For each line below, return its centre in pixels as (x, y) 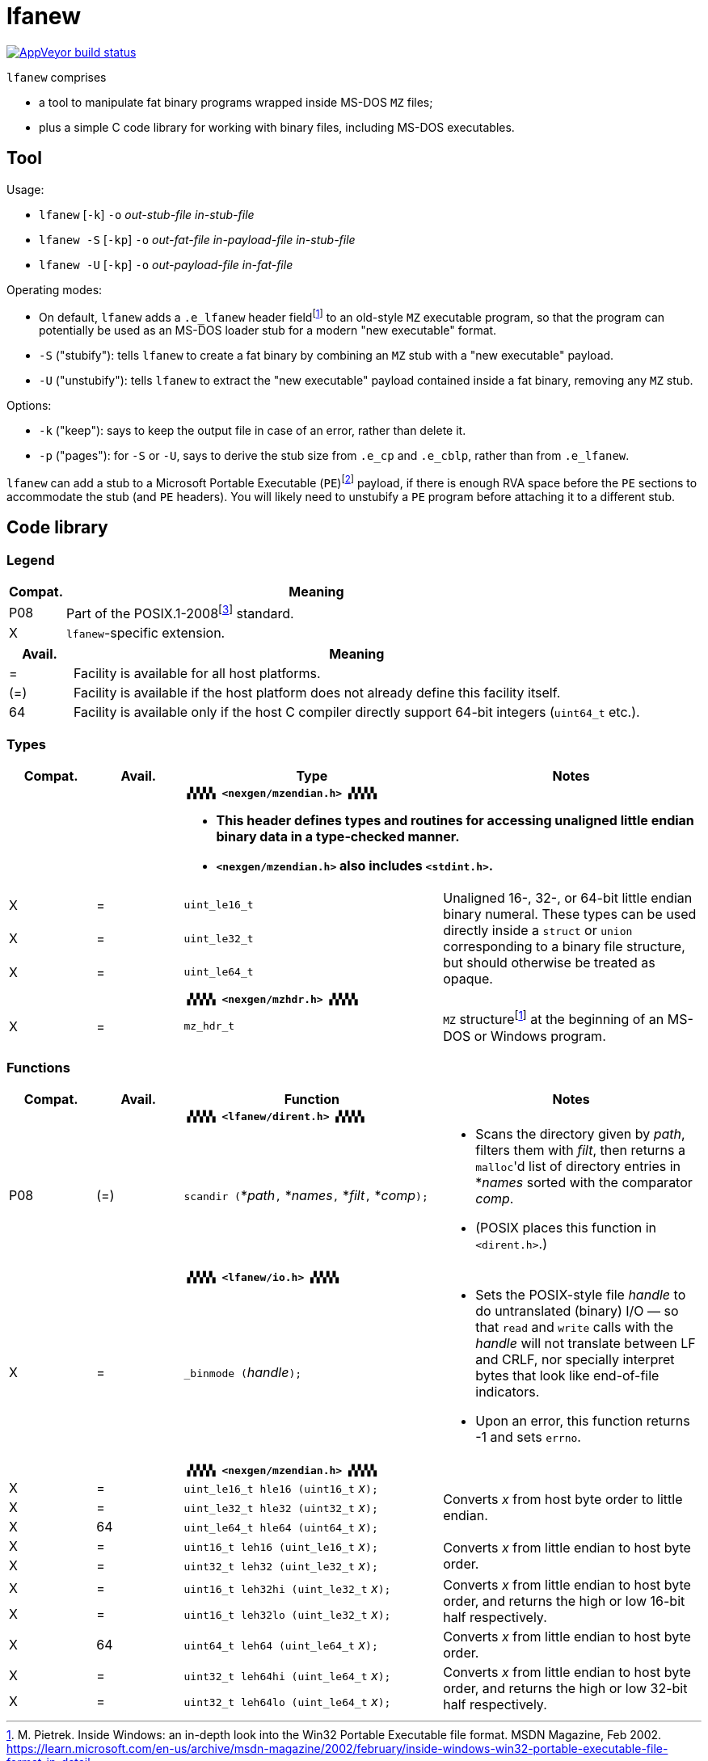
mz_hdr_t (209, 1026)
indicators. (508, 1392)
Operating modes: (55, 289)
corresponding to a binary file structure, (564, 947)
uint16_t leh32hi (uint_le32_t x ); (287, 1588)
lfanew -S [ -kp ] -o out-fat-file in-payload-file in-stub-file (197, 239)
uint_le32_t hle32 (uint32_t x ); (281, 1508)
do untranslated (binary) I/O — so (577, 1311)
